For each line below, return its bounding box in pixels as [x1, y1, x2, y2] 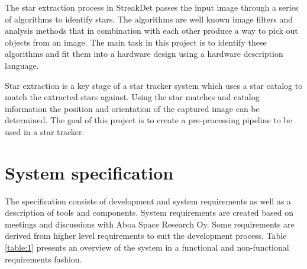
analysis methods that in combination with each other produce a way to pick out [5, 24, 298, 37]
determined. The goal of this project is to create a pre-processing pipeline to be [5, 114, 292, 126]
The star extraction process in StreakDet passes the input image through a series [5, 1, 299, 13]
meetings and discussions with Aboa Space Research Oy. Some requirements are [5, 217, 295, 230]
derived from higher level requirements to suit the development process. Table [5, 229, 287, 242]
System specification [5, 160, 174, 184]
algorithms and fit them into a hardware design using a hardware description [5, 47, 283, 60]
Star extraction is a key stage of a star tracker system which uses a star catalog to [5, 79, 303, 91]
